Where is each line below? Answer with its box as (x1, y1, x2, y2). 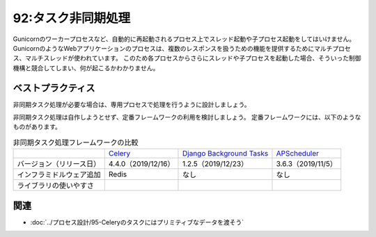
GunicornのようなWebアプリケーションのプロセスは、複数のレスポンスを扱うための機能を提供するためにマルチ (13, 44, 333, 52)
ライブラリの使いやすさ (17, 181, 94, 190)
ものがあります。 (13, 122, 62, 131)
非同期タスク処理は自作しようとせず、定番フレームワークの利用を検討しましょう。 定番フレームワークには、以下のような (13, 113, 361, 122)
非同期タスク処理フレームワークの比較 (13, 138, 139, 147)
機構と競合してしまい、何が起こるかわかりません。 (13, 63, 159, 72)
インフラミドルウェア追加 (17, 170, 101, 180)
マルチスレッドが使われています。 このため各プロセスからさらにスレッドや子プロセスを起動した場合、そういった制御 (24, 54, 361, 63)
